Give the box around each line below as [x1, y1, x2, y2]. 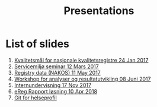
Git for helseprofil [14, 94, 57, 101]
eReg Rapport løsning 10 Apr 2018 [14, 88, 98, 95]
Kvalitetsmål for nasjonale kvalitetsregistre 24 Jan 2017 [14, 56, 149, 63]
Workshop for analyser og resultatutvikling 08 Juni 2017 [14, 75, 151, 82]
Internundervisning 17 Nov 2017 [14, 81, 92, 89]
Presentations [63, 4, 134, 18]
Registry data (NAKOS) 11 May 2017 [14, 69, 101, 76]
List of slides [5, 37, 69, 51]
